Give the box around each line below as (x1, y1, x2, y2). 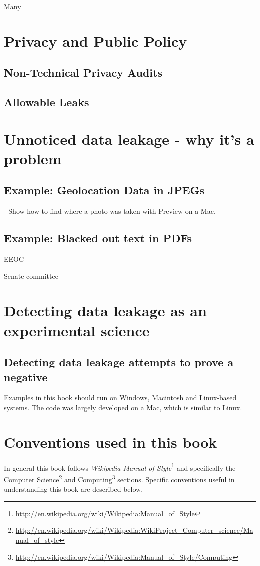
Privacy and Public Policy (4, 30, 187, 51)
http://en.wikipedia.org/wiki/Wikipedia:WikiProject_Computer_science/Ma (15, 525, 253, 535)
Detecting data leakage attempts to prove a (4, 354, 234, 370)
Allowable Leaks (4, 94, 89, 110)
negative (4, 369, 48, 384)
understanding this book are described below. (4, 484, 143, 494)
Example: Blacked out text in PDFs (4, 230, 192, 246)
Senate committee (4, 270, 58, 281)
